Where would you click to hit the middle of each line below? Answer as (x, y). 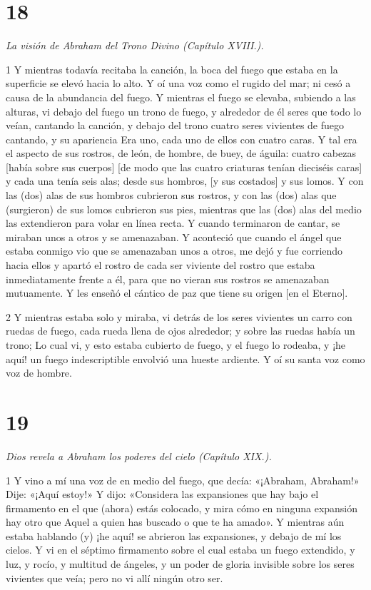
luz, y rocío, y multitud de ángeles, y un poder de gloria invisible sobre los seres (180, 564)
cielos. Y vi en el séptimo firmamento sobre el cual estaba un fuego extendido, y (181, 550)
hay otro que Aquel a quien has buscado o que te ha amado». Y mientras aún (175, 522)
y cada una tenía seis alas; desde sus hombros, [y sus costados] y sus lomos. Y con (185, 181)
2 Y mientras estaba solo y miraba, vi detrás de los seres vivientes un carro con (179, 316)
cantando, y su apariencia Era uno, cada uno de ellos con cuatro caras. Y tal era (182, 139)
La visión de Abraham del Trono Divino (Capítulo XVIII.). (135, 45)
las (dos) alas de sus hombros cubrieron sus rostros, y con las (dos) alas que (171, 195)
